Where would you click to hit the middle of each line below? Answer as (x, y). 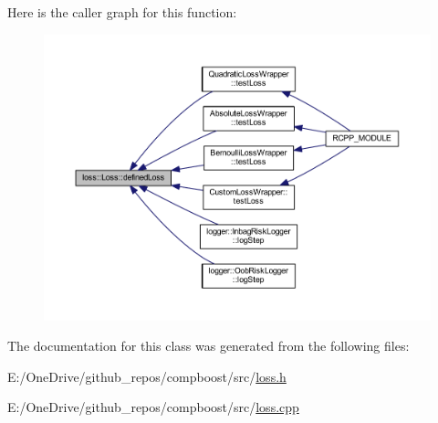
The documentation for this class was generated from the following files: (209, 346)
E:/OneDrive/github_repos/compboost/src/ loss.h (147, 376)
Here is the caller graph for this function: (122, 12)
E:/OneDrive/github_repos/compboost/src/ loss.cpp (153, 407)
